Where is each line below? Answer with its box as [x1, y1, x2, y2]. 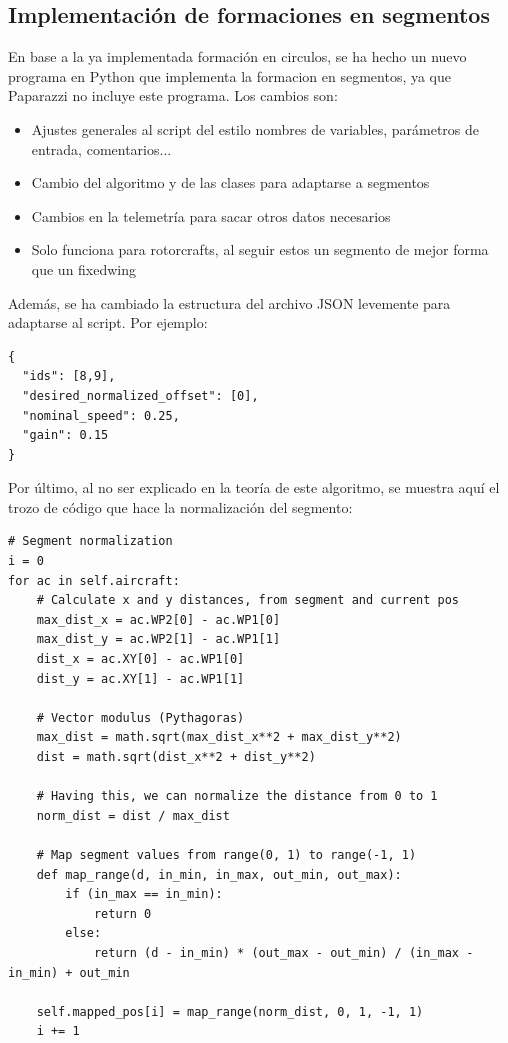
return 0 [93, 906, 152, 921]
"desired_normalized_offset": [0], [22, 388, 259, 403]
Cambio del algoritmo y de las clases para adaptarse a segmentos [31, 172, 430, 193]
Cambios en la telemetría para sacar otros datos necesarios [31, 205, 391, 226]
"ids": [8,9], [22, 369, 116, 384]
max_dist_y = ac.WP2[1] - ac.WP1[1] [36, 632, 281, 647]
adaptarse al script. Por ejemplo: [8, 312, 208, 333]
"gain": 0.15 [22, 428, 109, 443]
